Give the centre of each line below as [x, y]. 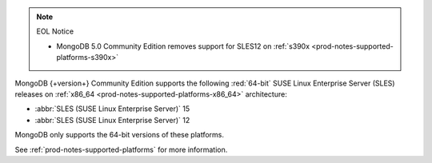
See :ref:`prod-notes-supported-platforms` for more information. [121, 149]
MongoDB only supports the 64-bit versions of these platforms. [119, 135]
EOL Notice [55, 31]
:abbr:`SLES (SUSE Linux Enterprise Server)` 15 [112, 109]
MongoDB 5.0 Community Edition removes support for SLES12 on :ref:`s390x [183, 46]
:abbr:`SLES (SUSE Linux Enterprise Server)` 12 [112, 120]
